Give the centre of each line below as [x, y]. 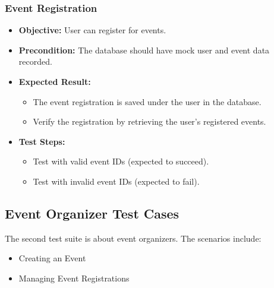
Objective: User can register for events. [92, 30]
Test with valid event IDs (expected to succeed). [121, 161]
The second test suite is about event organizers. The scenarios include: [133, 238]
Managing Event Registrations [74, 278]
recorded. [35, 61]
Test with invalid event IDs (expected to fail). [116, 181]
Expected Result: [55, 81]
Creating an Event [52, 258]
